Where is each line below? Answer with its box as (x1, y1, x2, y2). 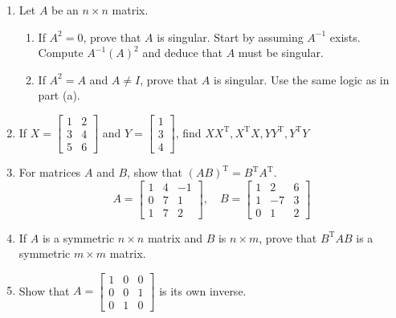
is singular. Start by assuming (157, 28, 304, 45)
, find (175, 124, 202, 141)
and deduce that (142, 44, 222, 61)
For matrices (18, 164, 81, 181)
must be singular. (238, 44, 324, 61)
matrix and (147, 229, 202, 246)
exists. (329, 28, 361, 45)
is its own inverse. (159, 282, 247, 299)
